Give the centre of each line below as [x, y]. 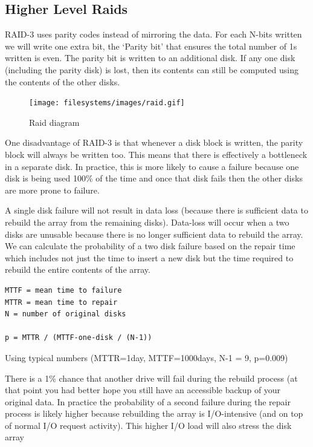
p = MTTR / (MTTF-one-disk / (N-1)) [79, 338]
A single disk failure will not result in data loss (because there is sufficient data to [156, 210]
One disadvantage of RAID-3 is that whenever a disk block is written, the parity [154, 142]
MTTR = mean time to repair [61, 302]
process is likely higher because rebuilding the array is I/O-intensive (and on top [154, 413]
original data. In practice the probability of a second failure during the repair [148, 401]
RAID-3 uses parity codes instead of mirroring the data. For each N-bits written [153, 34]
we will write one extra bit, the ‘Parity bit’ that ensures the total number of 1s [151, 46]
